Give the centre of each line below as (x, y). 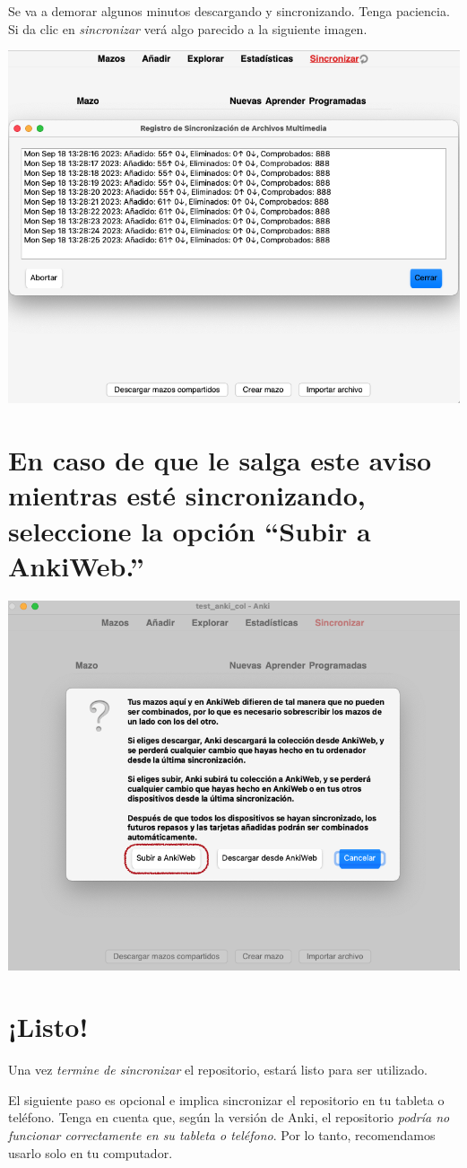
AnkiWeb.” (76, 565)
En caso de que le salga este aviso (220, 460)
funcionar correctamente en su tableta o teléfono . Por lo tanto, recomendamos (222, 1135)
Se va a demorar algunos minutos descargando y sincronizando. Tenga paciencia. (229, 11)
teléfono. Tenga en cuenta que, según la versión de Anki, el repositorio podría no (229, 1117)
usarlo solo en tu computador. (91, 1152)
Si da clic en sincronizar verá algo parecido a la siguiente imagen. (188, 28)
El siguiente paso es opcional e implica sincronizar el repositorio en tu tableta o (226, 1099)
